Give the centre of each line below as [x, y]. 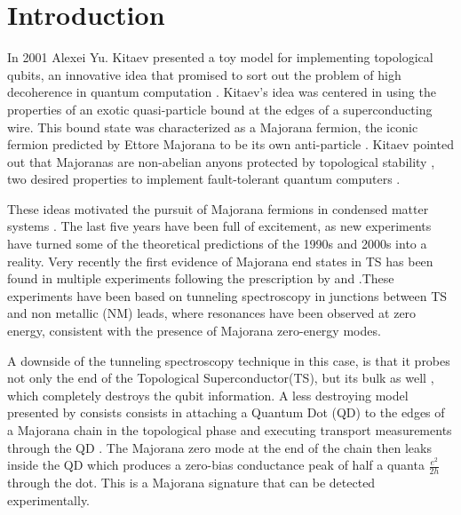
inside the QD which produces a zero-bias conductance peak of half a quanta [216, 465]
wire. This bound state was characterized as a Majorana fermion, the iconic [213, 127]
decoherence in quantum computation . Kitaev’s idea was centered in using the [222, 92]
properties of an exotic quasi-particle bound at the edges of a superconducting [220, 109]
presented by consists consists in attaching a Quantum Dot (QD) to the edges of [226, 412]
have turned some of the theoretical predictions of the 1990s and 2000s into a [217, 244]
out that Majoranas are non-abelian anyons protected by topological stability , [221, 161]
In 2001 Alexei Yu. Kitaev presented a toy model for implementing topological [220, 57]
